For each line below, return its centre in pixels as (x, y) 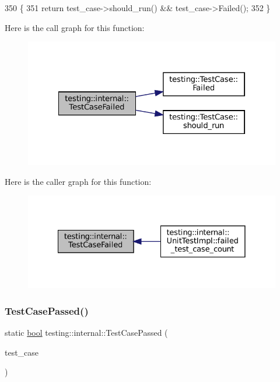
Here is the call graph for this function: (75, 27)
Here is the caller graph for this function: (78, 181)
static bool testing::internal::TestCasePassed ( (86, 333)
